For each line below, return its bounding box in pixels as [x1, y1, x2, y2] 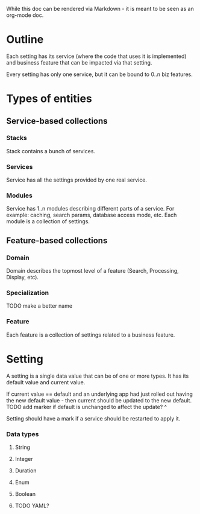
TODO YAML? [14, 502, 49, 509]
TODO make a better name [6, 302, 73, 309]
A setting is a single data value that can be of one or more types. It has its [6, 372, 189, 379]
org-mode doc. [6, 11, 44, 19]
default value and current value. [6, 378, 86, 386]
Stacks [6, 134, 27, 142]
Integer [14, 455, 33, 462]
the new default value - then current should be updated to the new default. [6, 396, 192, 404]
